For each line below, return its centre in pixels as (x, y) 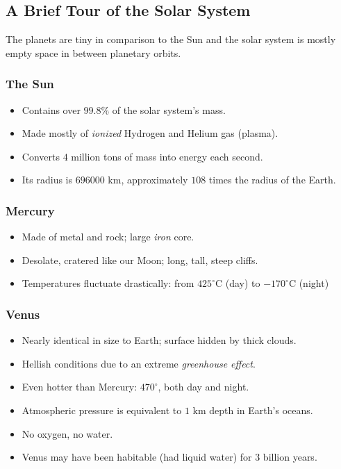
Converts (41, 156)
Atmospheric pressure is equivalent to (102, 410)
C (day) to (238, 283)
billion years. (290, 457)
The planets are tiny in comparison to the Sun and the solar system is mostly (171, 39)
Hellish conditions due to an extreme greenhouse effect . (139, 363)
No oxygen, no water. (67, 433)
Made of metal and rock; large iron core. (108, 237)
